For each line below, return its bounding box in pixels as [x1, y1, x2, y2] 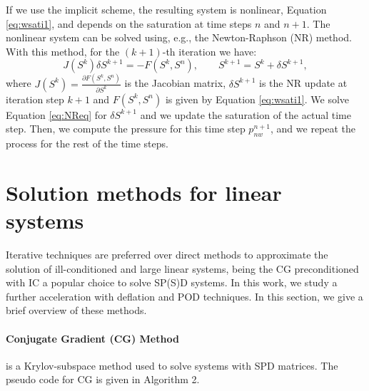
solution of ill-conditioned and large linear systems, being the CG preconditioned [6, 261, 359, 276]
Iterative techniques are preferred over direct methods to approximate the [6, 246, 328, 261]
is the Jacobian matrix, [124, 75, 226, 90]
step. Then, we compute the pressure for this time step [6, 121, 246, 136]
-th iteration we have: [162, 43, 257, 58]
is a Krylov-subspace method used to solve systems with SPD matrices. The [6, 358, 338, 372]
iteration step [6, 91, 64, 106]
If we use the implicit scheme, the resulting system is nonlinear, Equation [6, 2, 327, 16]
